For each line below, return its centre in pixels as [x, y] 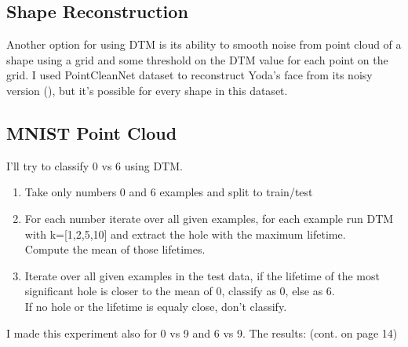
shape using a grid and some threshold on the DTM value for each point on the [197, 59]
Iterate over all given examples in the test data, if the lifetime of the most [202, 275]
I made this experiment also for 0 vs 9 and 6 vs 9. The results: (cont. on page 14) [202, 332]
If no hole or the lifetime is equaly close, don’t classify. [156, 306]
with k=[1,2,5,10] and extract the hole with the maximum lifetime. [185, 234]
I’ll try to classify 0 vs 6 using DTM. [95, 165]
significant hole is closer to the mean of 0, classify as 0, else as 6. [180, 291]
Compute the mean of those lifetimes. [115, 249]
